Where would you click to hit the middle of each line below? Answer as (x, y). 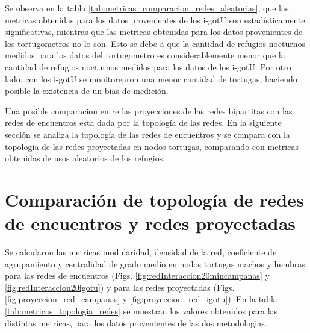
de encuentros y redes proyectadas (150, 223)
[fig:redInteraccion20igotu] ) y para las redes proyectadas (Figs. (120, 287)
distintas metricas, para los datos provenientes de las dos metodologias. (136, 322)
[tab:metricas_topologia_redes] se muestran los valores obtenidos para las (141, 311)
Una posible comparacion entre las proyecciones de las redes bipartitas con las (149, 110)
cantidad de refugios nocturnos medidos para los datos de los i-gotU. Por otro (148, 67)
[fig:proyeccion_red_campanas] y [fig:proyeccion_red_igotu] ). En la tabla (141, 299)
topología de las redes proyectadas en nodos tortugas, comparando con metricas (152, 146)
